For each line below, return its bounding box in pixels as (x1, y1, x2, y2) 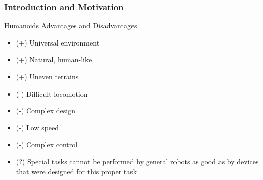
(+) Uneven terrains (16, 71, 79, 81)
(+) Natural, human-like (16, 54, 92, 65)
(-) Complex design (16, 105, 75, 116)
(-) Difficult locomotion (16, 88, 88, 99)
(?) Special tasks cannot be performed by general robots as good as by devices (16, 156, 259, 166)
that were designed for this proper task (16, 166, 137, 176)
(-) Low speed (16, 122, 59, 132)
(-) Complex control (16, 139, 78, 150)
